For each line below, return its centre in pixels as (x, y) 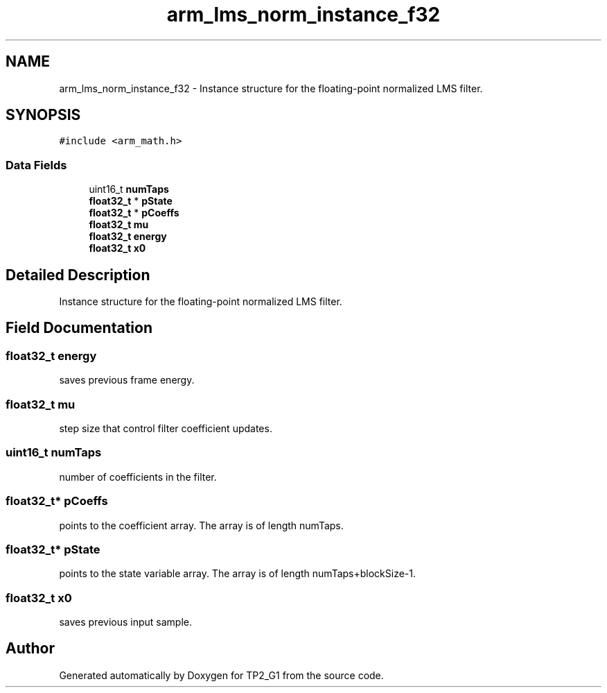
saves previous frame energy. (127, 380)
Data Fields (36, 165)
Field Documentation (79, 328)
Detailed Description (78, 275)
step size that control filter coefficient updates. (166, 428)
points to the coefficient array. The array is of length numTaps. (201, 525)
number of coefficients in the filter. (138, 477)
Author (30, 649)
